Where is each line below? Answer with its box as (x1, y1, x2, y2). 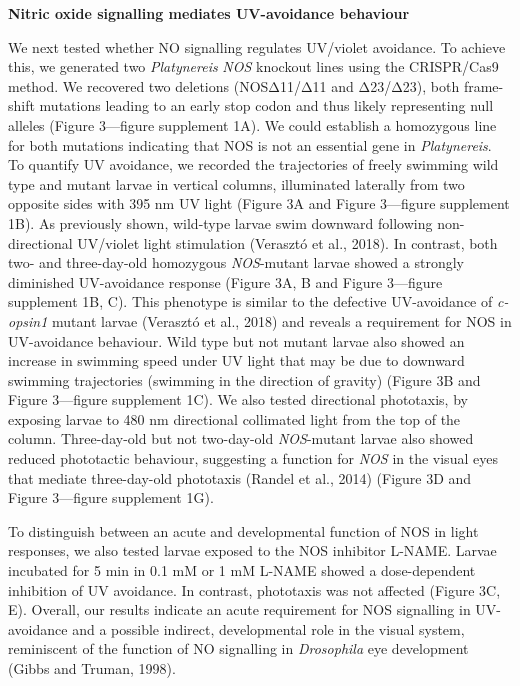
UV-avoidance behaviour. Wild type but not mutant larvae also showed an (8, 330, 465, 351)
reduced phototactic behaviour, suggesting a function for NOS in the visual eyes (8, 448, 498, 469)
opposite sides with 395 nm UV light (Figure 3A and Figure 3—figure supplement (8, 193, 510, 214)
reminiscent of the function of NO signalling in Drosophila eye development (8, 638, 469, 659)
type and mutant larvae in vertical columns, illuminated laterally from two (8, 173, 465, 194)
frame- (463, 75, 504, 96)
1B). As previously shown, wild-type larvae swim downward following (8, 212, 433, 233)
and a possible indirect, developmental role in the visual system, (72, 618, 465, 639)
